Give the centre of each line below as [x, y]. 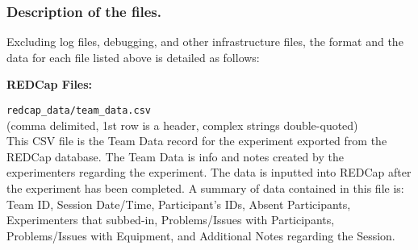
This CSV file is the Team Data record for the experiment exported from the [197, 141]
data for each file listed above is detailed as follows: [133, 57]
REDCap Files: [50, 84]
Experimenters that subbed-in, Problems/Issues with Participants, [171, 220]
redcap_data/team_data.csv [79, 110]
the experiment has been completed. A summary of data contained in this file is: [205, 188]
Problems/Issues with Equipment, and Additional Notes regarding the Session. [201, 235]
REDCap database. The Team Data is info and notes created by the [175, 156]
